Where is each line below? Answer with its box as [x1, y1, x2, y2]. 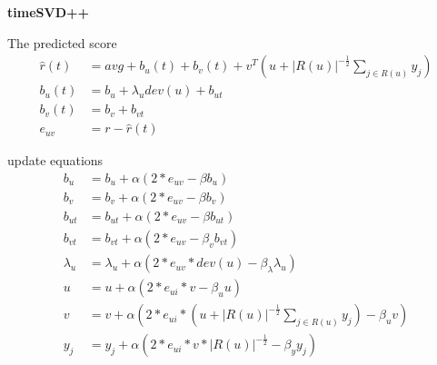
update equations [7, 151, 104, 170]
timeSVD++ [7, 3, 90, 21]
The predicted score [7, 33, 117, 52]
